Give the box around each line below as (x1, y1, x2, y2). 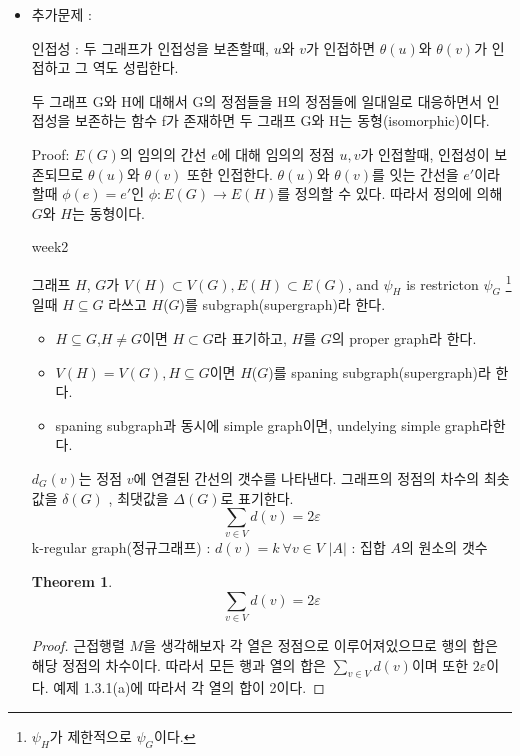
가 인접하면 (306, 37, 376, 58)
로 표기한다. (220, 487, 294, 508)
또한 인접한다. (187, 163, 273, 184)
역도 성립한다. (92, 57, 179, 78)
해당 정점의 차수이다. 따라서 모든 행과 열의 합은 (31, 654, 326, 675)
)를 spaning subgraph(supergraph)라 (268, 361, 491, 382)
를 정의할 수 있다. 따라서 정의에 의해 (277, 183, 503, 204)
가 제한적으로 (49, 725, 132, 746)
